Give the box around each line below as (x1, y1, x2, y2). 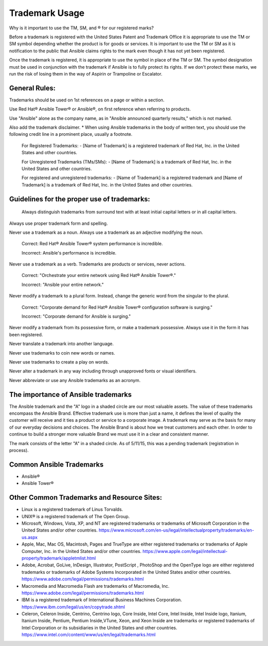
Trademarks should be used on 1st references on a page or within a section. (9, 97, 165, 103)
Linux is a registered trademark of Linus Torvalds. (21, 506, 124, 512)
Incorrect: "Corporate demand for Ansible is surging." (21, 313, 131, 319)
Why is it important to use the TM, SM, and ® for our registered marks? (9, 25, 154, 31)
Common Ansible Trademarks (9, 460, 104, 468)
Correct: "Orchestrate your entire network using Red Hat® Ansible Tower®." (21, 273, 176, 278)
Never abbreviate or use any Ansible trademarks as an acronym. (9, 377, 141, 383)
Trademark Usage (9, 7, 85, 18)
